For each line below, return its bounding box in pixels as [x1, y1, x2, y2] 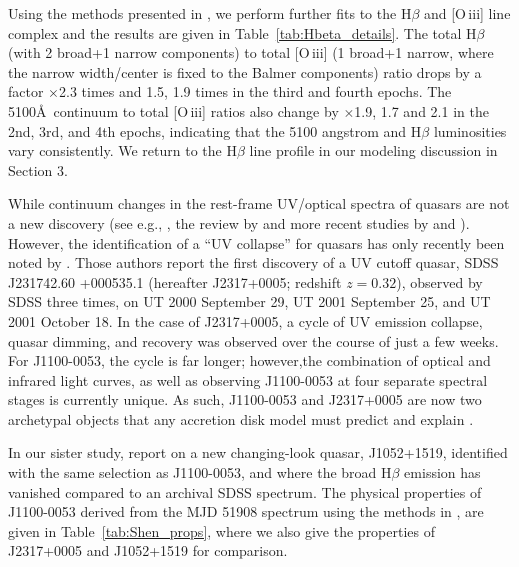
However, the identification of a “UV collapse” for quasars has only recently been [8, 232, 505, 253]
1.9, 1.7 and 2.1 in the [354, 100, 489, 121]
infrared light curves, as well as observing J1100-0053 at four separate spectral [8, 369, 488, 390]
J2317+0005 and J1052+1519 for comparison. [8, 540, 288, 561]
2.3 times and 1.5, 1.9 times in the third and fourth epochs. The [59, 81, 452, 102]
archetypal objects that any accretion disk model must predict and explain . [8, 408, 474, 429]
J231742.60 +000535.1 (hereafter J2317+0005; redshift [8, 271, 342, 292]
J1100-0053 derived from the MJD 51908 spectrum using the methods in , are [8, 501, 484, 522]
